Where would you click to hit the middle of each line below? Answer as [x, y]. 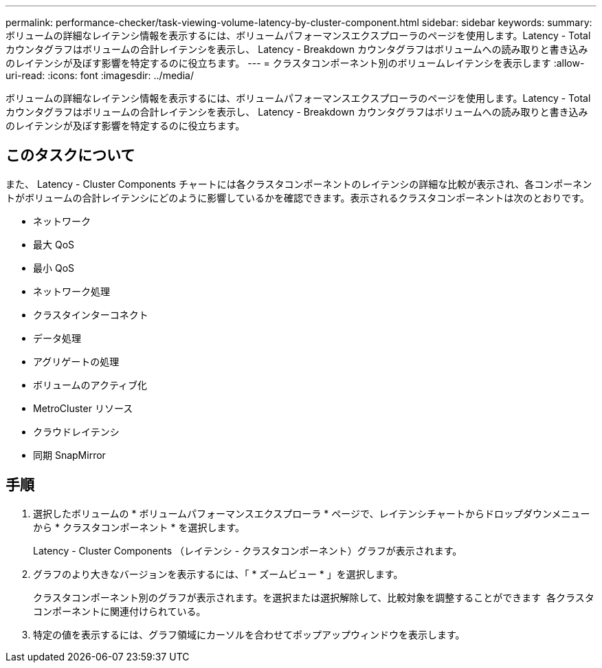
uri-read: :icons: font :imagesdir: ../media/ [100, 75]
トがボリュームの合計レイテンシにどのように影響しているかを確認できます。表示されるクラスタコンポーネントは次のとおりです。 [298, 197]
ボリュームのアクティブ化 [90, 385]
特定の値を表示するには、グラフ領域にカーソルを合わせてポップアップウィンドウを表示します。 [249, 634]
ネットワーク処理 [71, 291]
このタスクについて [70, 155]
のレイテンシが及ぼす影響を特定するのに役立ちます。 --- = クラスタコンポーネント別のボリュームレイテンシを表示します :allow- [295, 63]
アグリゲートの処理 [76, 361]
